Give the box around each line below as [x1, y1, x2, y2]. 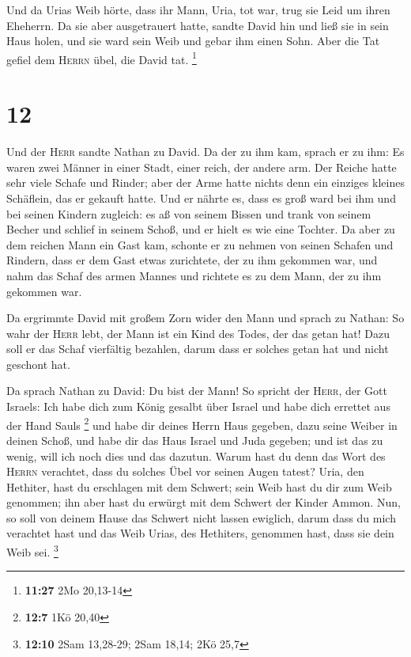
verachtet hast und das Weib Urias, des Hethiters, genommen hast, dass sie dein [6, 525, 394, 541]
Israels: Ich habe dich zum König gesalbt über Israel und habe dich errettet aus [6, 398, 390, 415]
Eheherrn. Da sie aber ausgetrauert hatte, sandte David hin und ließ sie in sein [6, 17, 389, 33]
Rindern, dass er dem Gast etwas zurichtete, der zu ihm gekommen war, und [6, 252, 378, 268]
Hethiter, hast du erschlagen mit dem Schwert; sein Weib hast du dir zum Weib [6, 478, 392, 495]
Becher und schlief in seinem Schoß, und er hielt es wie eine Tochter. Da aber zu [6, 221, 395, 237]
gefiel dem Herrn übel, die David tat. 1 [6, 48, 197, 67]
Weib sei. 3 [6, 541, 58, 560]
